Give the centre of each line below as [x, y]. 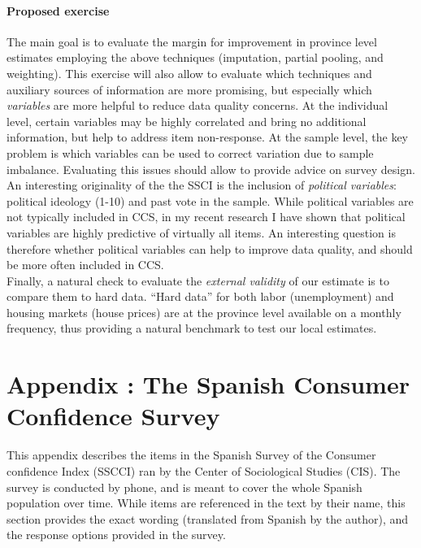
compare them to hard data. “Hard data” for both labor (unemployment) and [200, 296]
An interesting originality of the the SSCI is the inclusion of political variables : [202, 185]
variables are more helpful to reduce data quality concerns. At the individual [197, 105]
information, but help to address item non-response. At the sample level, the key [207, 137]
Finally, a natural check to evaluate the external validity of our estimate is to [198, 280]
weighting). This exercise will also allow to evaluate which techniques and [189, 73]
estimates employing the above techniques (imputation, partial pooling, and [195, 57]
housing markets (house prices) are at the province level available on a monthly [204, 312]
